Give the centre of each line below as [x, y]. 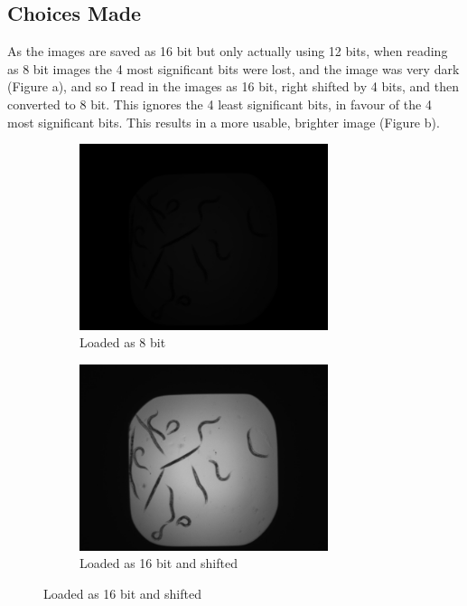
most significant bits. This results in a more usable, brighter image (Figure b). [224, 122]
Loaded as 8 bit [123, 342]
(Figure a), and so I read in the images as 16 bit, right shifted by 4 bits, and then [233, 86]
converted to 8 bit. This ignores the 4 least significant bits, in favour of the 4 [219, 104]
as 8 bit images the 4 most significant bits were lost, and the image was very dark [233, 68]
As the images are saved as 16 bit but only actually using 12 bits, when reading [228, 51]
